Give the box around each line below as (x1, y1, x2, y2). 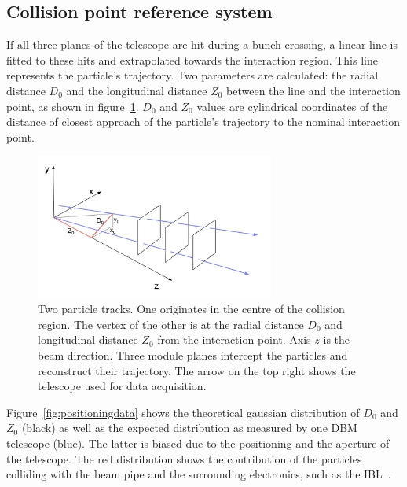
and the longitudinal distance (66, 82, 207, 98)
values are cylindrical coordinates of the (196, 98, 388, 114)
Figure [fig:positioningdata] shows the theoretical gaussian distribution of (6, 404, 360, 420)
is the (323, 331, 350, 348)
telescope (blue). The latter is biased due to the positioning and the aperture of (6, 434, 390, 451)
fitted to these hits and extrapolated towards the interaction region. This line (6, 51, 378, 68)
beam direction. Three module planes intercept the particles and (38, 347, 348, 363)
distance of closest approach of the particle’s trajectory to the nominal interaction (6, 113, 401, 130)
